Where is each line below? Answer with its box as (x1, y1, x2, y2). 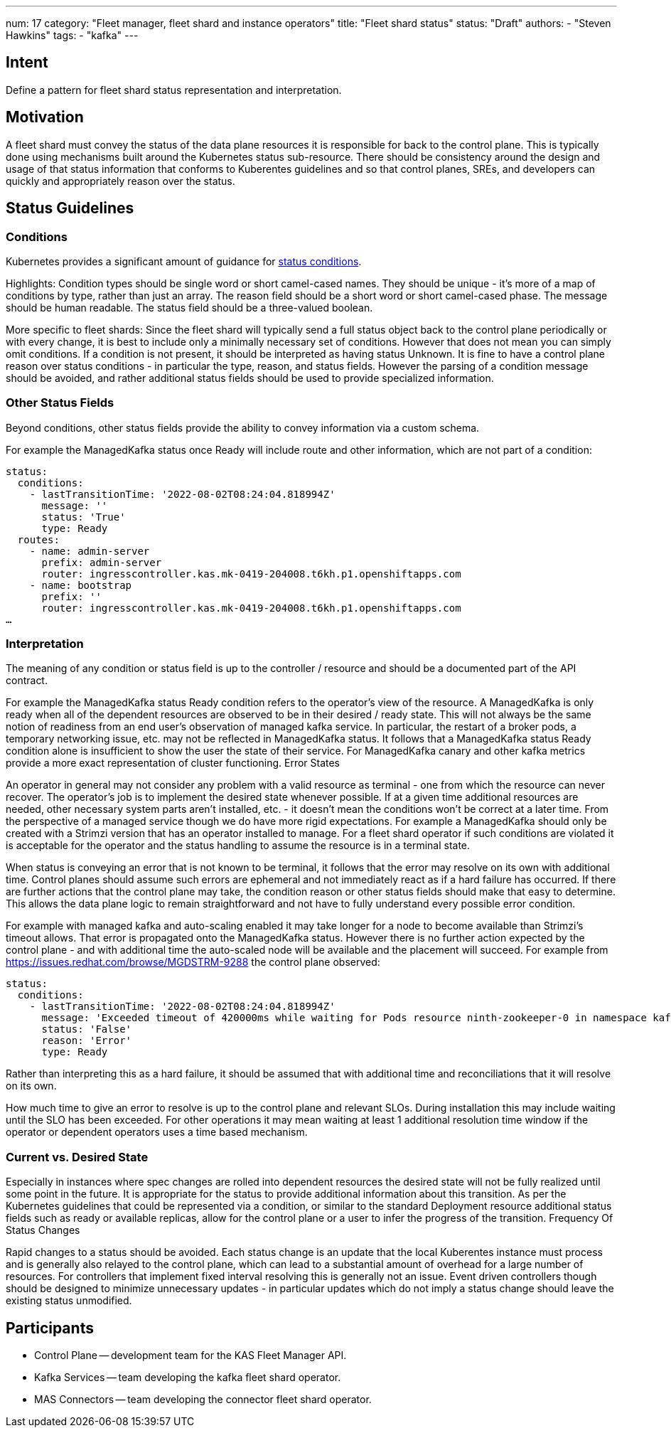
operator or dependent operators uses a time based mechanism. (6, 1126, 308, 1139)
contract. (6, 674, 48, 687)
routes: (17, 533, 60, 545)
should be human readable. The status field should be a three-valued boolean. (6, 301, 373, 314)
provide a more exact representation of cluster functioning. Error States (6, 757, 340, 769)
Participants (6, 1319, 94, 1337)
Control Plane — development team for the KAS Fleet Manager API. (34, 1349, 347, 1361)
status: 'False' (41, 1023, 132, 1035)
